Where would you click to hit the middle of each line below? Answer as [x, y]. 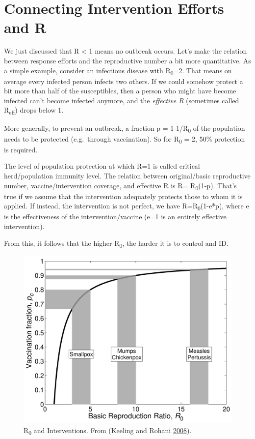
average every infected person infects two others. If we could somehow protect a [124, 81]
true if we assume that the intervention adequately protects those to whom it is [123, 196]
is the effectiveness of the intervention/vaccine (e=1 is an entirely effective [115, 217]
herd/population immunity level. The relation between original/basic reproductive [127, 175]
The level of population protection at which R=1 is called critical [102, 166]
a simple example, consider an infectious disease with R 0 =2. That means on [118, 71]
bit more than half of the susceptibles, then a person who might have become [120, 91]
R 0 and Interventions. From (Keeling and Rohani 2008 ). [108, 431]
